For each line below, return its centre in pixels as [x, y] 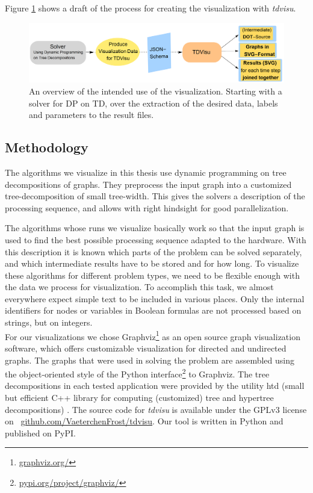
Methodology [47, 147]
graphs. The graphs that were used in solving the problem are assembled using [150, 360]
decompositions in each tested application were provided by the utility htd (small [155, 386]
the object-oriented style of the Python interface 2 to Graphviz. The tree [137, 373]
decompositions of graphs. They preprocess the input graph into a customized [148, 184]
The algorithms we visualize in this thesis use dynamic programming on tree [146, 172]
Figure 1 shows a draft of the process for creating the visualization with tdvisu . [150, 8]
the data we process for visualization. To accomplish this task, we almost [139, 287]
